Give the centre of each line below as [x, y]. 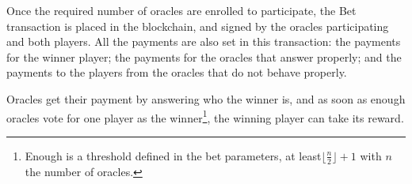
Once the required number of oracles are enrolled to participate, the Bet [181, 10]
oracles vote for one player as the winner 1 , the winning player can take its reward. [205, 116]
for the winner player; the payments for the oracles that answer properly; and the [204, 56]
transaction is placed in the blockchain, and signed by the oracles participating [198, 26]
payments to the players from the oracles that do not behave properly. [177, 72]
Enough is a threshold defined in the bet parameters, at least [173, 155]
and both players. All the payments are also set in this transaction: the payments [204, 41]
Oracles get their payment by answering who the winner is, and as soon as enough [206, 98]
